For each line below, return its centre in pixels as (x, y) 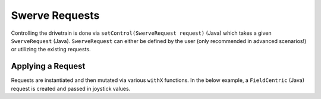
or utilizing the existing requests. (51, 49)
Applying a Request (48, 66)
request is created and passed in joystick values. (71, 88)
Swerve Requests (55, 15)
